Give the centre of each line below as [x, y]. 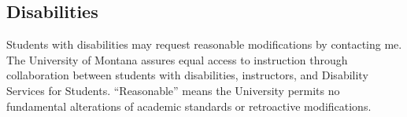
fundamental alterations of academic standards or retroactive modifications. [189, 106]
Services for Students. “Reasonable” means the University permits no [173, 90]
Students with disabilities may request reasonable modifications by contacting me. [204, 44]
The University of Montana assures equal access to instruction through [177, 59]
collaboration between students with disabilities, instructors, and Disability [187, 75]
